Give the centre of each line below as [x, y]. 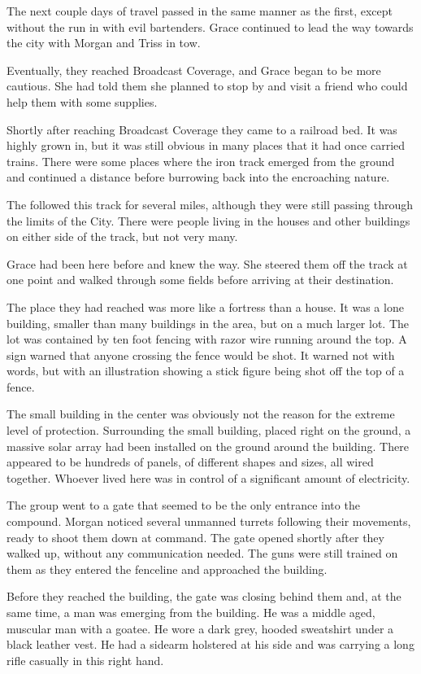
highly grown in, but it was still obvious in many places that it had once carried [206, 145]
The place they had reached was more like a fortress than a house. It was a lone [205, 306]
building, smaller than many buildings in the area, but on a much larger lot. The [208, 323]
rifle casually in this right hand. [85, 660]
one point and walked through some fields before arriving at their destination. [200, 280]
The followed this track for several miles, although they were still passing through [210, 204]
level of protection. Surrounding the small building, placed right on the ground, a [209, 430]
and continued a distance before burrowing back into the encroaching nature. [198, 177]
